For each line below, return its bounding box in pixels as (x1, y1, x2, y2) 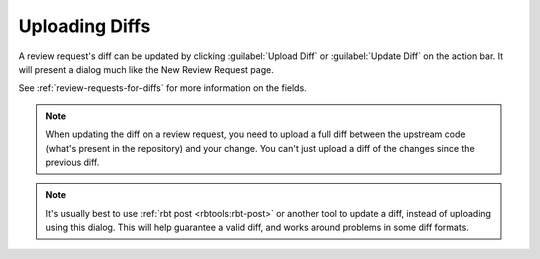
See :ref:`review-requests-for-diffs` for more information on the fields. (18, 82, 307, 94)
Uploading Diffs (18, 15, 151, 37)
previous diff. (45, 156, 100, 168)
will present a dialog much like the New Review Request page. (18, 63, 274, 75)
